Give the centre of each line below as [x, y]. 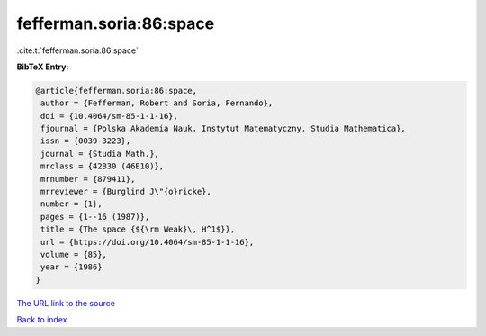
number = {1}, [72, 204]
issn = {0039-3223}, [86, 141]
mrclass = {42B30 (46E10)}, [103, 166]
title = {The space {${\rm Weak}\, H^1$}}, [138, 229]
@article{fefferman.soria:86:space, [117, 91]
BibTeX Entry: [43, 67]
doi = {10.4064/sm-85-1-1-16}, [110, 116]
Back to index [42, 320]
